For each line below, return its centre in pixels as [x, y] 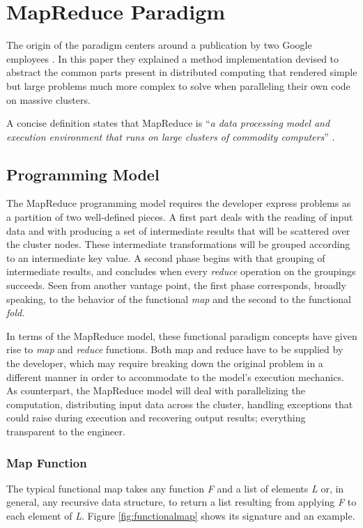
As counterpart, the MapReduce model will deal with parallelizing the [156, 390]
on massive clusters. [48, 99]
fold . [16, 312]
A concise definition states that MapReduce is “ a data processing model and [168, 123]
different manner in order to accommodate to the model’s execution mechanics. [175, 376]
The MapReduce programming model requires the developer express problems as [179, 203]
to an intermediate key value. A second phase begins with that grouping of [166, 257]
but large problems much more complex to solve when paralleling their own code [178, 85]
